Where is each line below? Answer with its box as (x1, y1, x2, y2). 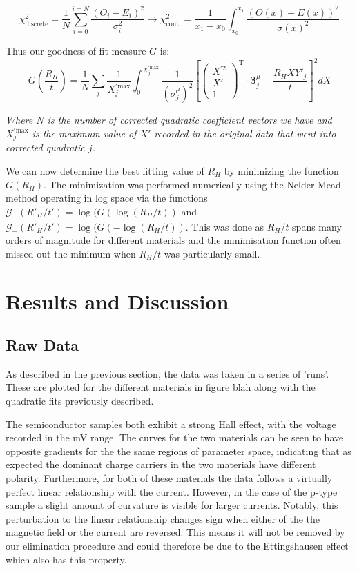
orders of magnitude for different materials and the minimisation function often (6, 233, 341, 247)
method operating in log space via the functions (6, 191, 208, 205)
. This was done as (185, 219, 264, 233)
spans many (292, 219, 342, 233)
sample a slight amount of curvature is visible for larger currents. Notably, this (6, 498, 338, 512)
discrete (25, 20, 48, 28)
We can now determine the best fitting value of (6, 163, 204, 177)
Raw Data (6, 334, 79, 356)
